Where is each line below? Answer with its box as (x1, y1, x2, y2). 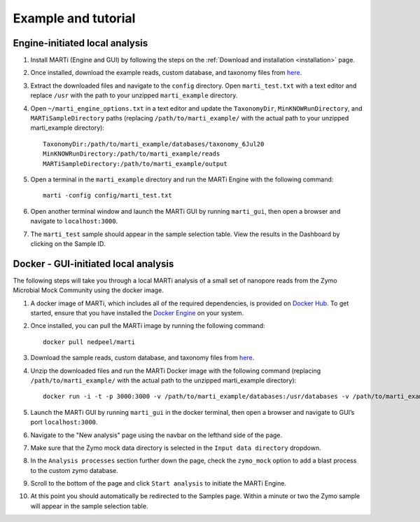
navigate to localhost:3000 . (30, 217, 118, 226)
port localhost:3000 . (30, 418, 98, 427)
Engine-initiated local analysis (13, 37, 148, 49)
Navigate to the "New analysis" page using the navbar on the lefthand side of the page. (30, 431, 283, 439)
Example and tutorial (13, 11, 136, 26)
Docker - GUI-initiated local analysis (13, 258, 174, 270)
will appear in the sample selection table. (30, 502, 148, 510)
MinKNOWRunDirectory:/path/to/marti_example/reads (43, 150, 220, 158)
